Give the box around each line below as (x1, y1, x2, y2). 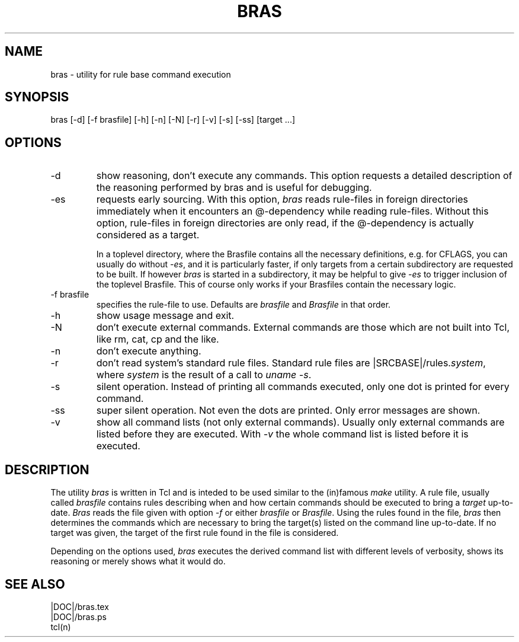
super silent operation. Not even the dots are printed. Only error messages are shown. (96, 404, 480, 417)
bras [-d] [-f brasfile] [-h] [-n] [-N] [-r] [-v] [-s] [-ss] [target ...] (50, 114, 296, 125)
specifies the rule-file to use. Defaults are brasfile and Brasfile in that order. (96, 299, 391, 310)
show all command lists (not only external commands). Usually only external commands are (96, 416, 505, 429)
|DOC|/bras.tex (50, 601, 109, 612)
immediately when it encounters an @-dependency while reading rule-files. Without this (96, 205, 489, 218)
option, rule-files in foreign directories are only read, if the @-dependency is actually (96, 217, 474, 229)
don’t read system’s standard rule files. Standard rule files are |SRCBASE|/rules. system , (96, 357, 486, 369)
